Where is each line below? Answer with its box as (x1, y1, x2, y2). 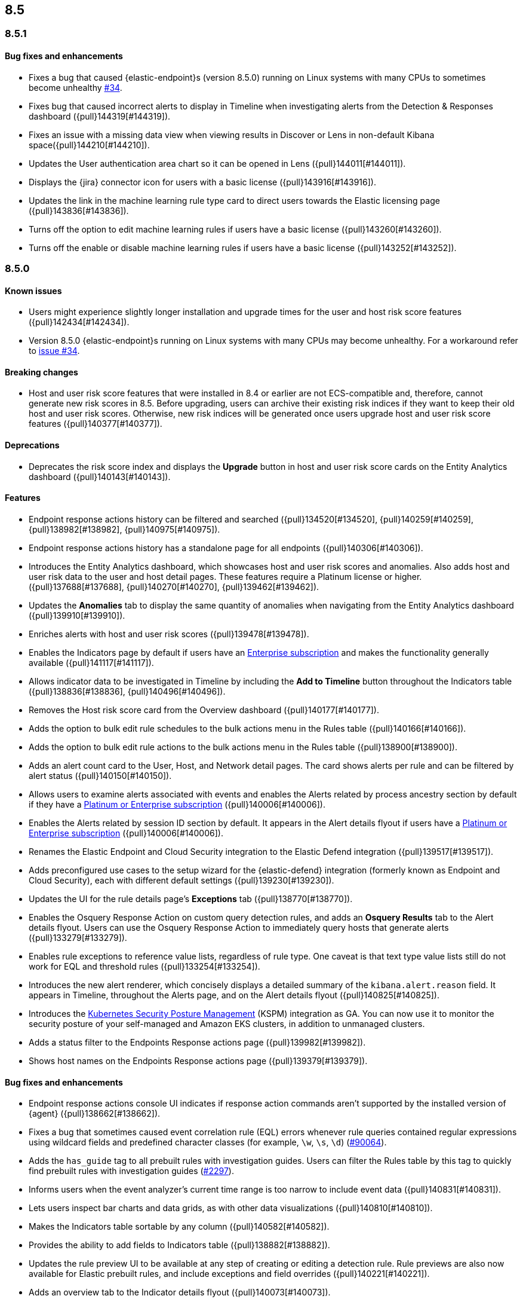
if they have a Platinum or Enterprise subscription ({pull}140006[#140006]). (29, 799, 325, 809)
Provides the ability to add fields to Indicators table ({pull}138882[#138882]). (29, 1240, 330, 1251)
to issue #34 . (29, 346, 80, 356)
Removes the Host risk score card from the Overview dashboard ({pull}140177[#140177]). (29, 704, 379, 715)
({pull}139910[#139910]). (29, 610, 125, 621)
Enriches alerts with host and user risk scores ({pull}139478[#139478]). (29, 628, 309, 639)
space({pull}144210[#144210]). (29, 139, 150, 150)
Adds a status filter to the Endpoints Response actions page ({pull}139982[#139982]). (29, 1037, 366, 1047)
